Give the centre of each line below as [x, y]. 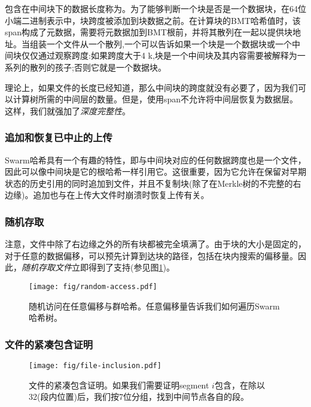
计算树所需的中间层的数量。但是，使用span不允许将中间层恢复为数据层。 [155, 99]
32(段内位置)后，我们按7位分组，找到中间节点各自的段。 [139, 397]
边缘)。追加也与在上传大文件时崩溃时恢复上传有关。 [107, 195]
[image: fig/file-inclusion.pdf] [95, 366]
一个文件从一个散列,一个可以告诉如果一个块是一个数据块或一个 [169, 43]
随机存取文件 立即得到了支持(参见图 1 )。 [98, 267]
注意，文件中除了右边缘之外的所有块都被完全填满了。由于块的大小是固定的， [155, 244]
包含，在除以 [240, 385]
